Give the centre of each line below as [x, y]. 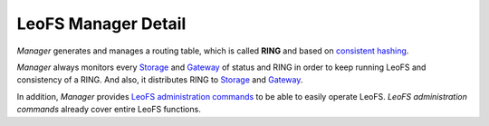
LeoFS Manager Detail [101, 24]
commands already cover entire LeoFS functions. [109, 110]
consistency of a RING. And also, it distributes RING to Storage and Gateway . [160, 80]
